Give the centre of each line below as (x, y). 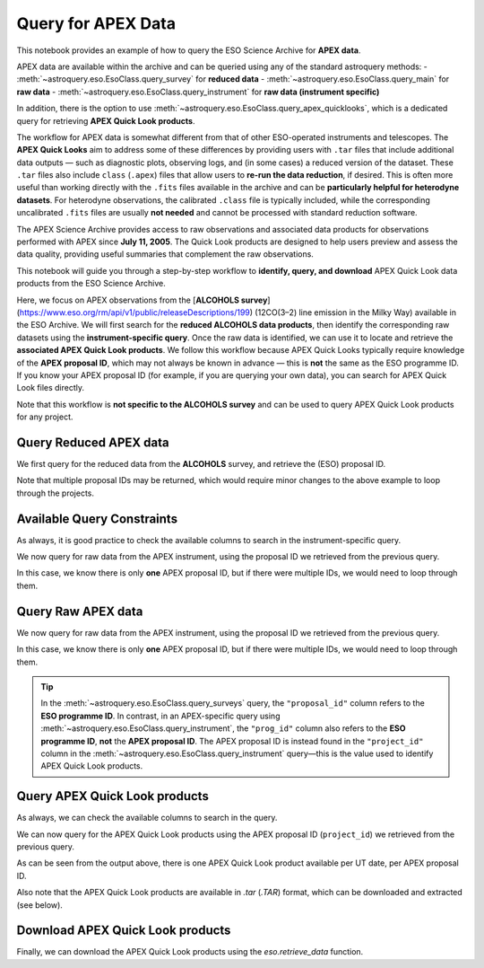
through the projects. (55, 493)
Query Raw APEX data (80, 611)
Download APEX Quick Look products (124, 931)
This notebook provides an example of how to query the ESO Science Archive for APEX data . (189, 50)
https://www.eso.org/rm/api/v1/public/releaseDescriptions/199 (135, 312)
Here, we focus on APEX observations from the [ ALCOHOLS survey (142, 300)
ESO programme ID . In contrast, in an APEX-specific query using (160, 716)
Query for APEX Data (96, 23)
